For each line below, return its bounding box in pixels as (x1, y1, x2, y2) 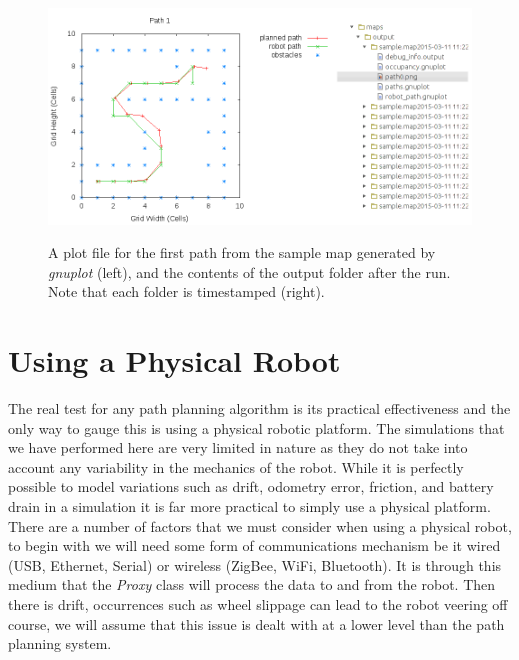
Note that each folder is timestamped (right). (48, 281, 325, 302)
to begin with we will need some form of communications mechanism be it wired (8, 535, 501, 556)
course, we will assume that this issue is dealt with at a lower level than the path (8, 613, 505, 634)
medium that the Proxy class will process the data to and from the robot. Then (8, 574, 496, 595)
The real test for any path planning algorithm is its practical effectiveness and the (8, 398, 511, 418)
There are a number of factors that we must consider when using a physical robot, (8, 515, 512, 536)
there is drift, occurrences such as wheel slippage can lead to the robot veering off (8, 593, 508, 614)
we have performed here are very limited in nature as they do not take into (8, 437, 468, 458)
